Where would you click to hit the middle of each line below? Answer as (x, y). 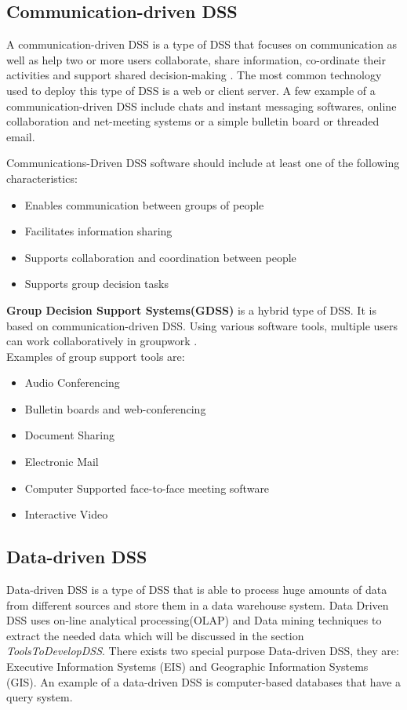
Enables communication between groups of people (144, 204)
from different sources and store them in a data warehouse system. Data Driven (198, 604)
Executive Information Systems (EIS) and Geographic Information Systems (187, 666)
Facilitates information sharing (98, 231)
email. (21, 136)
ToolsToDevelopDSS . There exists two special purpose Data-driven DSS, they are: (203, 651)
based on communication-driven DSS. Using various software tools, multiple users (202, 325)
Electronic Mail (62, 462)
